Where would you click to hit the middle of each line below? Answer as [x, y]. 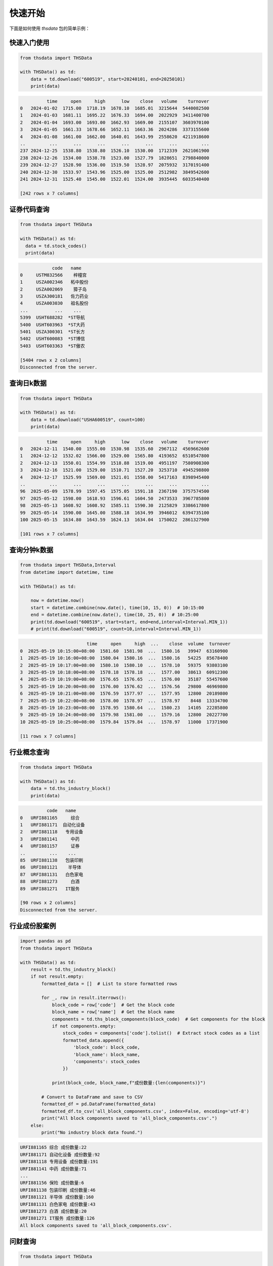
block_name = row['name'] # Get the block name [113, 1012]
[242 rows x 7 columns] [50, 193]
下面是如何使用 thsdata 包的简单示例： [50, 28]
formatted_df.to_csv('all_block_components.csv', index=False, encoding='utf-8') [145, 1111]
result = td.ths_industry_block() [73, 969]
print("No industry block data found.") [92, 1132]
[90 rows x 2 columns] [48, 903]
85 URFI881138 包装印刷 [52, 860]
